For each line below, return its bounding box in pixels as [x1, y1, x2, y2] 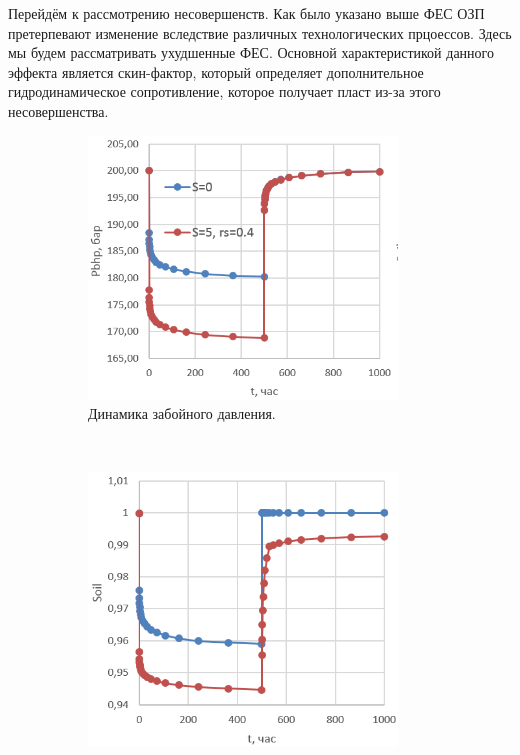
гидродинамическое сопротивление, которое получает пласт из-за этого [8, 81, 441, 102]
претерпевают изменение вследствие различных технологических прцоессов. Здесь [8, 22, 512, 43]
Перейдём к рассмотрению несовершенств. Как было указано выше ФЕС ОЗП [8, 3, 485, 23]
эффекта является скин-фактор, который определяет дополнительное [8, 61, 424, 82]
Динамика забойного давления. [88, 403, 276, 424]
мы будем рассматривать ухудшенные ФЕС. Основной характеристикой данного [8, 42, 494, 63]
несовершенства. [8, 100, 109, 121]
